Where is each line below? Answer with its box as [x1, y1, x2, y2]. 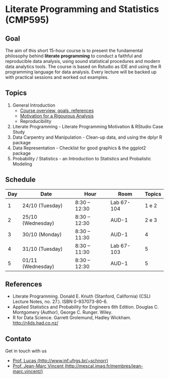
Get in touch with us [5, 348, 47, 354]
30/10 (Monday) [22, 231, 62, 238]
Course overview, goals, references [20, 107, 94, 114]
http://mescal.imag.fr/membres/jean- [66, 363, 143, 369]
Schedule [5, 175, 36, 184]
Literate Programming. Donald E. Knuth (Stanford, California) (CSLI [12, 293, 151, 300]
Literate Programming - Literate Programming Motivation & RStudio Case [12, 123, 163, 129]
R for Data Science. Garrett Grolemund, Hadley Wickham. [12, 315, 132, 321]
